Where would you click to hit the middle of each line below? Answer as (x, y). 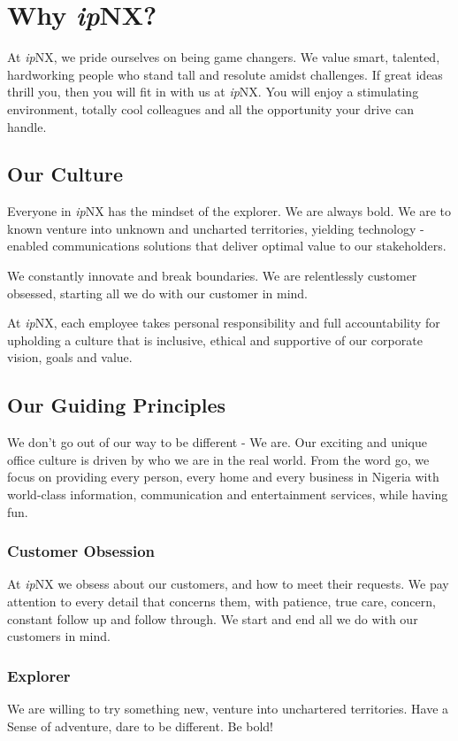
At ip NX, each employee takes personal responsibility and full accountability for (224, 323)
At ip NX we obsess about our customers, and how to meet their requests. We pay (228, 584)
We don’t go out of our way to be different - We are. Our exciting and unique (218, 442)
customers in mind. (59, 636)
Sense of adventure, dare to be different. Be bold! (140, 726)
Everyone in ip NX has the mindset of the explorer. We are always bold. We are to (229, 211)
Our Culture (65, 174)
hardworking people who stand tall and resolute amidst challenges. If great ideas (225, 74)
